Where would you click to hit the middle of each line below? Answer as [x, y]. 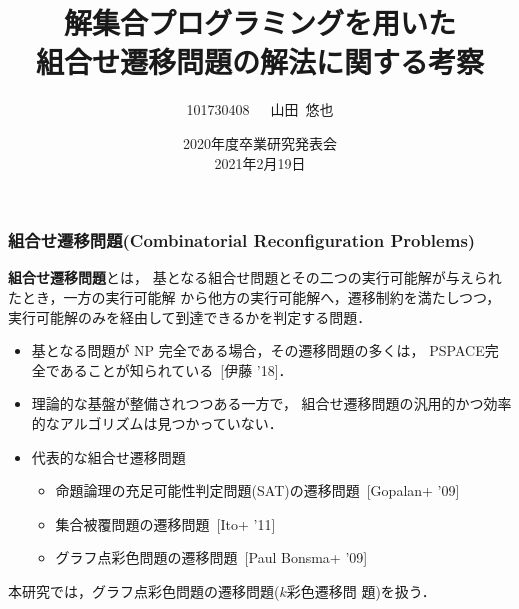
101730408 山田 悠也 [260, 109]
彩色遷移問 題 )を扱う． [361, 590]
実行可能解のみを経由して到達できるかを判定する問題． [190, 316]
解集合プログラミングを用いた [259, 22]
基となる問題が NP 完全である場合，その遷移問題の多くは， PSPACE [258, 350]
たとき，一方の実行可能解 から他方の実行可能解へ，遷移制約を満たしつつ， [254, 296]
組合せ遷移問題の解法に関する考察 [259, 61]
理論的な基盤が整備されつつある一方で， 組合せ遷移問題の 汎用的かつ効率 [271, 403]
